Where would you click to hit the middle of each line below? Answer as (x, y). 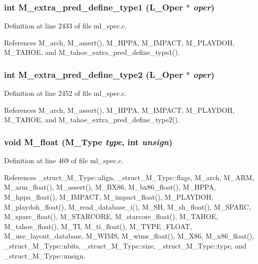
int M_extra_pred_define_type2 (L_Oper (94, 74)
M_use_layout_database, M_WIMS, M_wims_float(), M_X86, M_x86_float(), (129, 236)
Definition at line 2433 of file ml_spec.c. (66, 26)
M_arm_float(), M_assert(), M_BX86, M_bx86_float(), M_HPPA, (110, 187)
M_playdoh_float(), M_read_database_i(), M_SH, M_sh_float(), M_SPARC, (128, 206)
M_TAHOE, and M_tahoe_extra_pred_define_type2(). (92, 120)
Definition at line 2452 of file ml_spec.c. (66, 93)
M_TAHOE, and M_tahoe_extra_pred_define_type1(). (92, 52)
